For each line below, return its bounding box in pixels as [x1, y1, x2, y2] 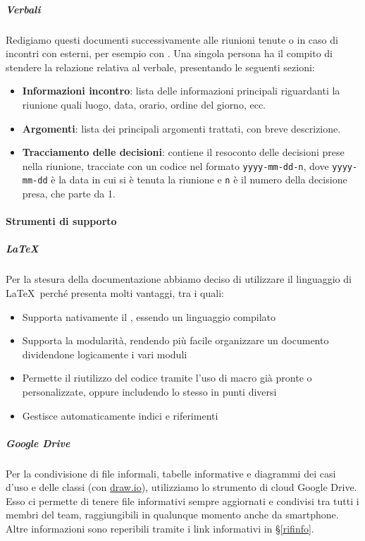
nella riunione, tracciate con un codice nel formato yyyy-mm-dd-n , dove [22, 158, 329, 173]
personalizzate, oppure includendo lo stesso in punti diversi [22, 384, 277, 399]
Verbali [6, 1, 41, 16]
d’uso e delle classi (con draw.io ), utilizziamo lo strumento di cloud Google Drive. [6, 480, 357, 494]
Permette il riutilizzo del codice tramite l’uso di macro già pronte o [22, 370, 312, 385]
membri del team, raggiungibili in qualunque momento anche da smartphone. [6, 507, 339, 522]
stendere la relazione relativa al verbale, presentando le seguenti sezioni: [6, 59, 315, 74]
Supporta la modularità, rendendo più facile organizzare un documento [22, 333, 329, 348]
